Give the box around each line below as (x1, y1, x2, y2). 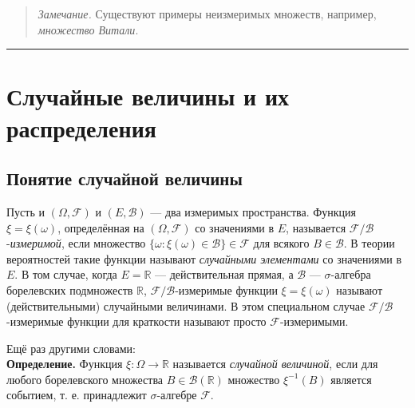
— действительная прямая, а (155, 266, 294, 283)
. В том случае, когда (14, 266, 117, 283)
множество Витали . (38, 21, 139, 38)
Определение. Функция (6, 355, 123, 372)
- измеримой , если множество (6, 235, 146, 252)
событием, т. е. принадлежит (6, 386, 147, 403)
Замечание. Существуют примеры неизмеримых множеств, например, (38, 6, 377, 22)
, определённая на (57, 219, 144, 236)
